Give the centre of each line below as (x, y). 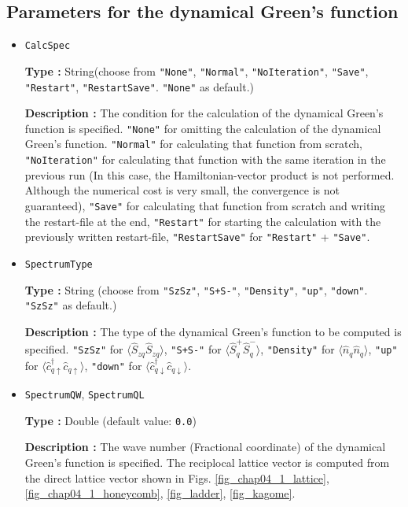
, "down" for (113, 365)
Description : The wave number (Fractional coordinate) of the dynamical (205, 447)
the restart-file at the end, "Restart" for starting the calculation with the (203, 221)
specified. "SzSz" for (74, 349)
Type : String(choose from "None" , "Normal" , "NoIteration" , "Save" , (197, 70)
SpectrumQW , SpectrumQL (85, 394)
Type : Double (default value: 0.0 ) (110, 420)
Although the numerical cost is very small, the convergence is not (182, 190)
